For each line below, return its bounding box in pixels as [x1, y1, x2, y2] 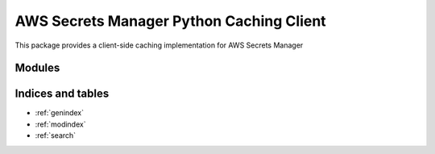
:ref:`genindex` [35, 108, 85, 118]
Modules [14, 61, 60, 75]
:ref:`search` [35, 131, 77, 140]
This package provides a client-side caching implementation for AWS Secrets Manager [14, 40, 304, 50]
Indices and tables [14, 87, 110, 101]
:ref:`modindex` [35, 119, 86, 129]
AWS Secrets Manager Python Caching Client [14, 12, 326, 30]
